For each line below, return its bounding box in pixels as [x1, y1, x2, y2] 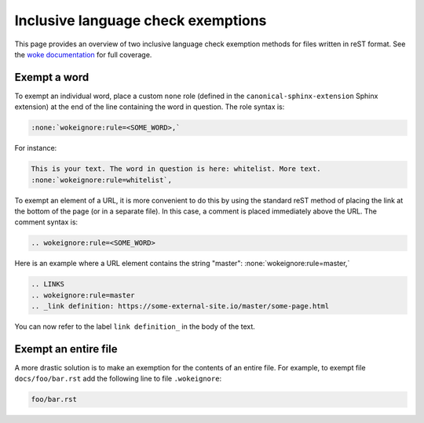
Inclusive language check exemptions [14, 12, 267, 29]
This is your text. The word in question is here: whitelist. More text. [31, 165, 321, 173]
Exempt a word [14, 71, 90, 84]
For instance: [14, 144, 57, 153]
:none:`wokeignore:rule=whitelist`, [31, 175, 173, 184]
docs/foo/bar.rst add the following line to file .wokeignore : [14, 374, 222, 384]
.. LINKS [31, 279, 65, 289]
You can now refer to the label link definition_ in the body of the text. [14, 322, 255, 331]
